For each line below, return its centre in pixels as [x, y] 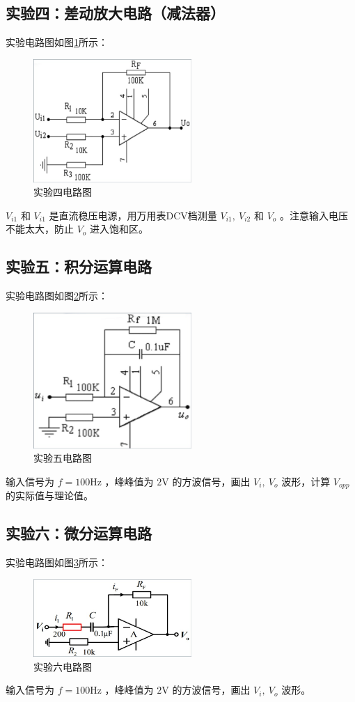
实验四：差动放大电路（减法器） [115, 13]
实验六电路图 [63, 666]
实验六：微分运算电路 [79, 533]
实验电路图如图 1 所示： [57, 42]
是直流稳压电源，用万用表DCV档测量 [133, 215]
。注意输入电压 [314, 215]
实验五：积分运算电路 [79, 266]
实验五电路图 [63, 458]
